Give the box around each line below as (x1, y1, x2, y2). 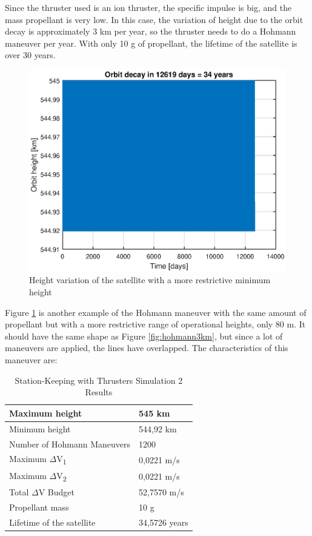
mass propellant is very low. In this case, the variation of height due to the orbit (5, 13, 304, 25)
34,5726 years (139, 515, 188, 528)
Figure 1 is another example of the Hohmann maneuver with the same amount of (5, 306, 307, 318)
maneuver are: (5, 353, 58, 366)
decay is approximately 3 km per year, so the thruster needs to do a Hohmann (5, 25, 296, 38)
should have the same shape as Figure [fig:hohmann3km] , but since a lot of (5, 329, 283, 342)
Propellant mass (9, 500, 69, 513)
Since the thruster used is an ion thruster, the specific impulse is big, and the (5, 1, 292, 13)
